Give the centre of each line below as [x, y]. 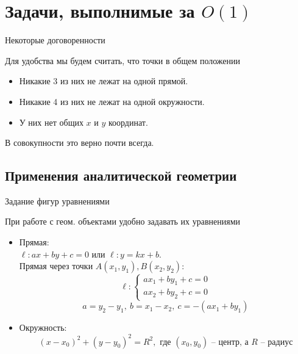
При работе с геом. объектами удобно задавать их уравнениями [123, 221]
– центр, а [230, 342]
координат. [128, 122]
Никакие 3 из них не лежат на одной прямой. [104, 81]
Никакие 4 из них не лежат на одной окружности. [112, 101]
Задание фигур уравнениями [57, 200]
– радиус [277, 342]
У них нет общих [51, 122]
